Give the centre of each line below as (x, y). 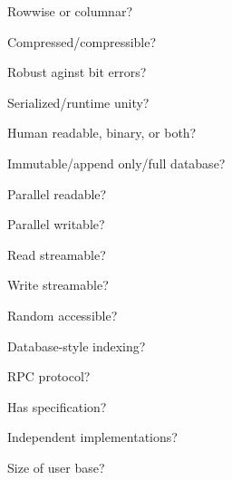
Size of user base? (56, 467)
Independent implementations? (92, 437)
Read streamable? (57, 254)
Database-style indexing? (77, 346)
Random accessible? (63, 315)
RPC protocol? (49, 376)
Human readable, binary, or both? (102, 133)
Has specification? (57, 406)
